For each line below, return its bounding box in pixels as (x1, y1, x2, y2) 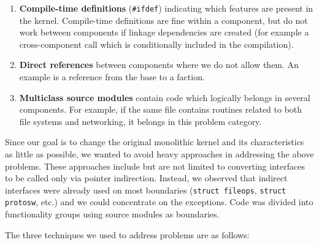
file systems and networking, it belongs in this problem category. (19, 115, 262, 127)
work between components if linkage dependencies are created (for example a (19, 26, 309, 39)
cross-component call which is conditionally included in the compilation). (19, 37, 294, 50)
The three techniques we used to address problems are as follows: (5, 228, 250, 241)
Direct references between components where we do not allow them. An (19, 58, 299, 71)
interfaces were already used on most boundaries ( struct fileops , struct (5, 183, 286, 196)
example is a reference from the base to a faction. (19, 70, 205, 83)
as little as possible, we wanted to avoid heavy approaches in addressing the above (5, 148, 314, 160)
